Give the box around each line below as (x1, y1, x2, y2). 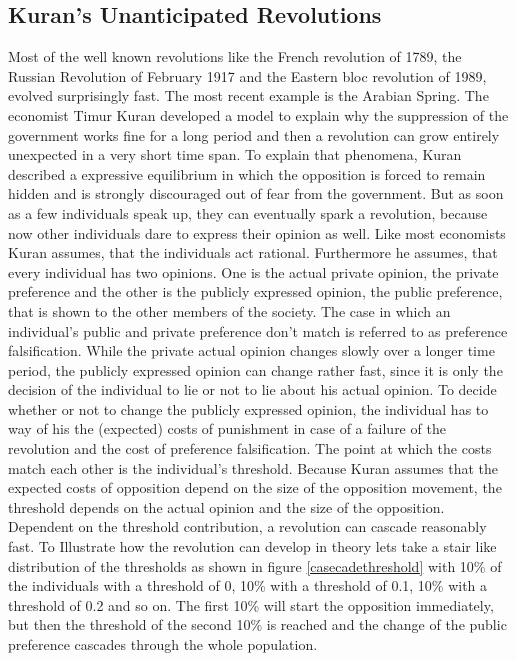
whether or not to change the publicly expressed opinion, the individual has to (8, 398, 489, 419)
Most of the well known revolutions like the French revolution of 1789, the (8, 46, 462, 67)
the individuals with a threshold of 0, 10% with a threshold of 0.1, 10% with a (8, 575, 488, 596)
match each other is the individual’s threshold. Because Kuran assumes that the (8, 457, 499, 478)
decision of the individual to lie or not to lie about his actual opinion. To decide (8, 379, 497, 400)
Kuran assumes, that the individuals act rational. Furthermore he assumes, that (8, 242, 498, 263)
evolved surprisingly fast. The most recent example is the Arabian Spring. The (8, 85, 489, 106)
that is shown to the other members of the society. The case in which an (8, 300, 451, 321)
